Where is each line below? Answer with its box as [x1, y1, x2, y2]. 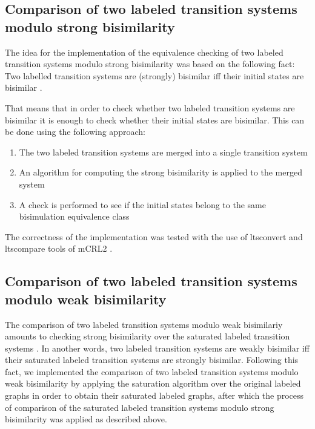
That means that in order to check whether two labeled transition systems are [5, 101, 295, 114]
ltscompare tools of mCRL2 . [5, 242, 113, 255]
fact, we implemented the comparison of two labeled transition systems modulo [5, 365, 299, 378]
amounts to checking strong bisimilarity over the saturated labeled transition [5, 330, 290, 342]
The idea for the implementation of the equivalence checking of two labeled [5, 45, 283, 58]
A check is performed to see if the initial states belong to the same [19, 198, 266, 211]
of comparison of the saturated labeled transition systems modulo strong [5, 401, 274, 413]
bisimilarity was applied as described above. [5, 413, 167, 425]
